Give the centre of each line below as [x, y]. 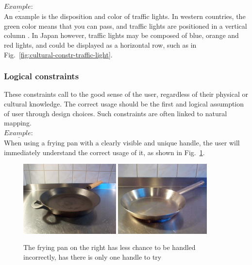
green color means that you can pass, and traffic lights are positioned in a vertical [126, 26]
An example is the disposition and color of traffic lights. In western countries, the [125, 16]
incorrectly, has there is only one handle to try [92, 256]
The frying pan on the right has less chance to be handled [109, 247]
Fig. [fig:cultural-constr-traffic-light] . [58, 54]
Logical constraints [42, 76]
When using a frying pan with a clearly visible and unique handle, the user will [122, 142]
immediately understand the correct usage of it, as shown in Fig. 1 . [104, 152]
